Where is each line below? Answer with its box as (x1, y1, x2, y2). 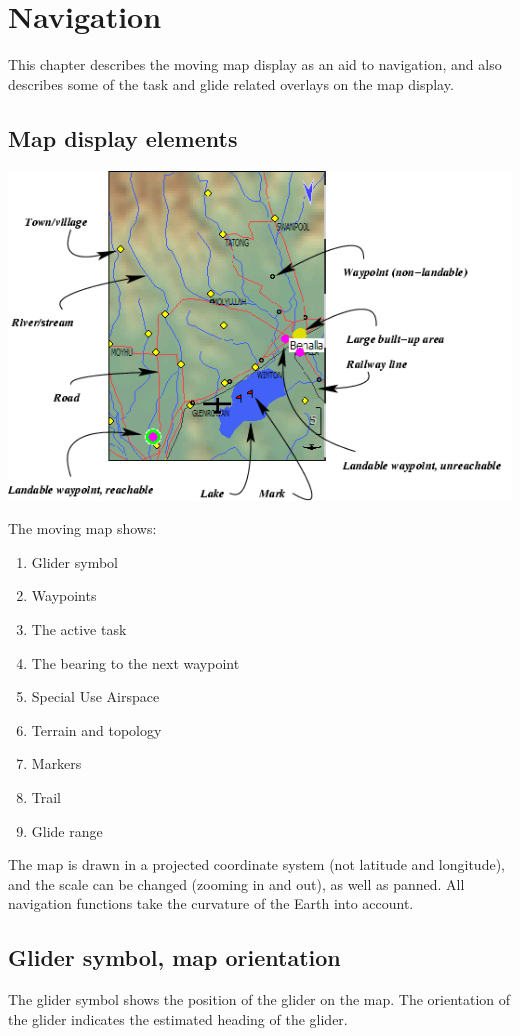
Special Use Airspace (31, 686, 160, 707)
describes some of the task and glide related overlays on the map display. (8, 73, 454, 94)
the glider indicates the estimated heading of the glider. (8, 1008, 348, 1029)
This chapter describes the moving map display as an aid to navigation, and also (8, 54, 502, 75)
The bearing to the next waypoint (31, 652, 240, 673)
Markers (31, 753, 82, 774)
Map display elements (8, 122, 238, 153)
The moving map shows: (8, 518, 157, 539)
